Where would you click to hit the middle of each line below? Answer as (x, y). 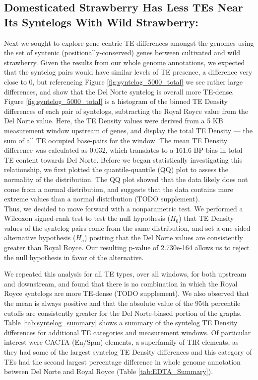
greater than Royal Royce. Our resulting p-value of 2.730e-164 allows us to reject (127, 247)
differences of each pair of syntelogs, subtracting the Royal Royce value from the (126, 111)
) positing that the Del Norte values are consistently (164, 237)
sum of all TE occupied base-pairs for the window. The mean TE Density (116, 140)
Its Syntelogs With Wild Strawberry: (101, 22)
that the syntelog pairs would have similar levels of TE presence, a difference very (128, 72)
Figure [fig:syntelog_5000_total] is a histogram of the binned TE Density (116, 101)
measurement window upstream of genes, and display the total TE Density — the (128, 130)
